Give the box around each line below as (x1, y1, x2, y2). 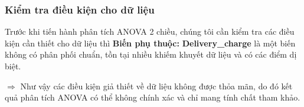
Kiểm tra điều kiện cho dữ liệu (5, 2, 155, 16)
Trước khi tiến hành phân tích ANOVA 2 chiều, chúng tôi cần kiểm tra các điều (5, 25, 295, 38)
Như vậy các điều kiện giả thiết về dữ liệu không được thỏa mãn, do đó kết (20, 79, 293, 92)
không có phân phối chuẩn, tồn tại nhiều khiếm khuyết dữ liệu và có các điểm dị (5, 48, 297, 61)
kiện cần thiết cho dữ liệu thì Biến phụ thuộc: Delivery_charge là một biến (5, 36, 296, 49)
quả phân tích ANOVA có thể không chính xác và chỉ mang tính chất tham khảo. (5, 91, 300, 103)
